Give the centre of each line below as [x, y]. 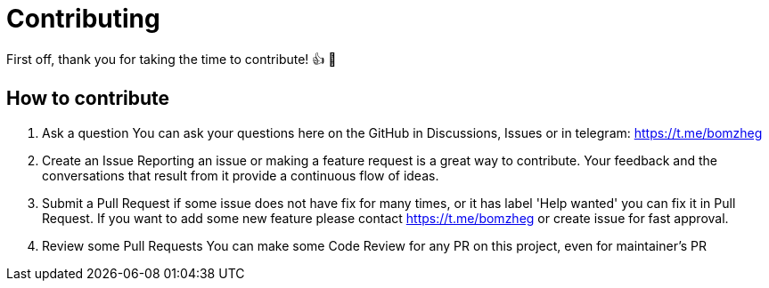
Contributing [83, 19]
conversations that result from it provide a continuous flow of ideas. [241, 175]
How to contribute [88, 99]
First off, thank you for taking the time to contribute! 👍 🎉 [172, 59]
